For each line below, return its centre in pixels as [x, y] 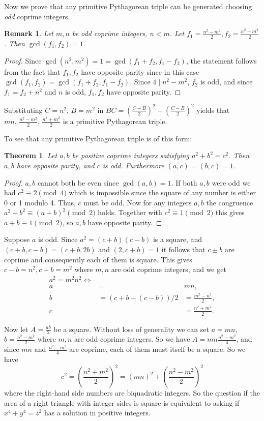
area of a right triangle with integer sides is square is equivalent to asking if [122, 402]
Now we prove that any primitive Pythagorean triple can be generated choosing [128, 6]
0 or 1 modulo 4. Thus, [40, 202]
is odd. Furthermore [133, 165]
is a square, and [178, 239]
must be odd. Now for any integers [138, 202]
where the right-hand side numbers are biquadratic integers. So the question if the [132, 393]
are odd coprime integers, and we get [169, 269]
